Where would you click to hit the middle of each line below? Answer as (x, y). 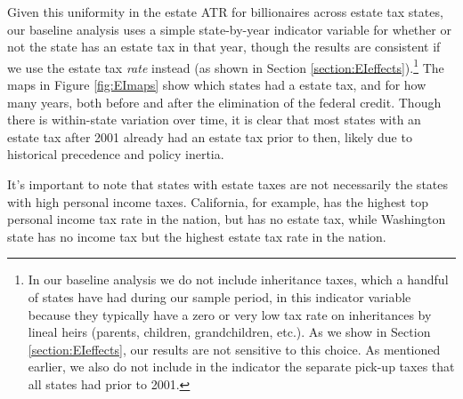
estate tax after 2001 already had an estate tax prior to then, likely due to (210, 136)
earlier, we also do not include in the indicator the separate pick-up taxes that (241, 367)
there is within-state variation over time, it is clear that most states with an (214, 120)
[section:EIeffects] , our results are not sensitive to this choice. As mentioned (234, 349)
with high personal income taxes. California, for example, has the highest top (218, 201)
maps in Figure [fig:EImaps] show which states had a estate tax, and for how (217, 85)
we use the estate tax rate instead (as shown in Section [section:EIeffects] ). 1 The (226, 66)
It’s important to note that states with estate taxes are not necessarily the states (228, 184)
